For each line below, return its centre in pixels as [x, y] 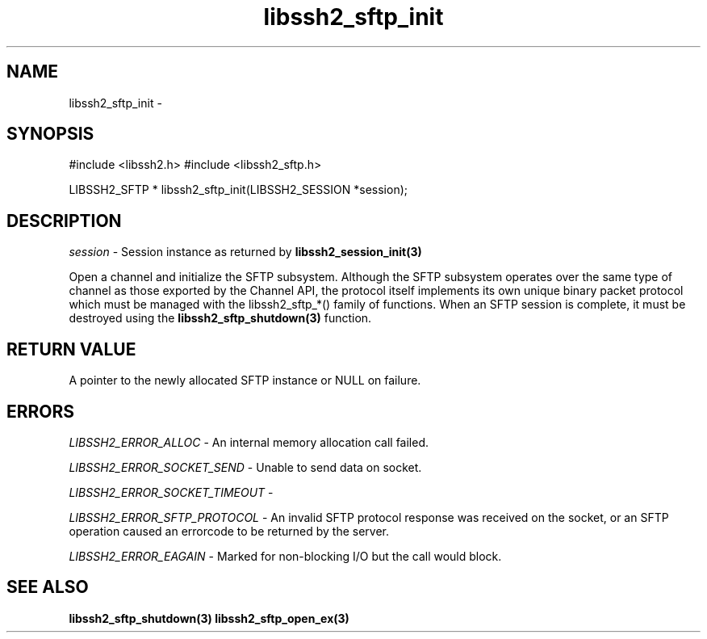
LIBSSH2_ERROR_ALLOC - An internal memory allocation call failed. [249, 442]
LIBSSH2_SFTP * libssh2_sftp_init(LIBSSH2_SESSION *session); [238, 190]
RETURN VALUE [71, 349]
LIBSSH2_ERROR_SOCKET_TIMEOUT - [171, 492]
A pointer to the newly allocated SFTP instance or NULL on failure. [245, 380]
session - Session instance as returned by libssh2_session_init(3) [245, 252]
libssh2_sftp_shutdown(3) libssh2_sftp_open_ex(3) [209, 618]
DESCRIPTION [64, 221]
